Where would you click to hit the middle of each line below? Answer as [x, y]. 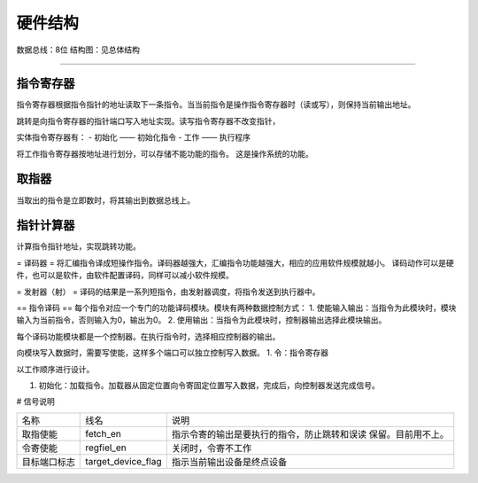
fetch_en [103, 433]
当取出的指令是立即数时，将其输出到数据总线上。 [105, 200]
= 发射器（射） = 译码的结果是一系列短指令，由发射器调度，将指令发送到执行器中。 [168, 292]
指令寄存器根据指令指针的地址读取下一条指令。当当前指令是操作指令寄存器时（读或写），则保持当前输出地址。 [216, 105]
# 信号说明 [35, 401]
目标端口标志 [48, 462]
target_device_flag [123, 461]
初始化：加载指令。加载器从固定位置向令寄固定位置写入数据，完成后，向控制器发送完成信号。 [209, 385]
